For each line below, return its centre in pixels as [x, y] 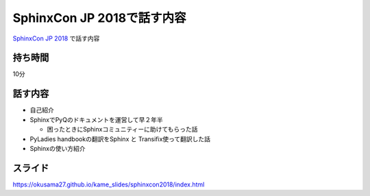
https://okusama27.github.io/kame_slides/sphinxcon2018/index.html [109, 184]
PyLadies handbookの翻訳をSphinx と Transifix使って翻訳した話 [120, 139]
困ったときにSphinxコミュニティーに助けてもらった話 [122, 130]
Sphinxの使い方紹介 [58, 148]
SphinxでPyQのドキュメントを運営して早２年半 [97, 119]
